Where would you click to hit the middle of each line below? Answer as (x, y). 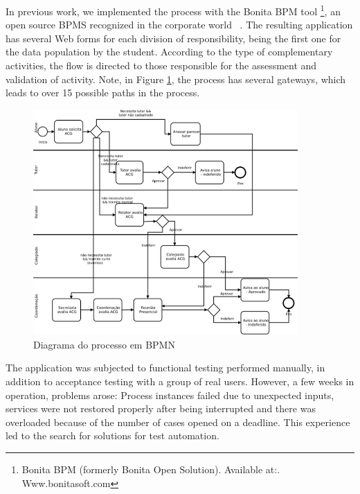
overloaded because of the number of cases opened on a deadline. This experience (178, 422)
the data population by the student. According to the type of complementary (169, 52)
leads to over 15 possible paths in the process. (103, 92)
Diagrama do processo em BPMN (104, 344)
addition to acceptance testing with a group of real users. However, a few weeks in (180, 381)
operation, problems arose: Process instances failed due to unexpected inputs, (170, 395)
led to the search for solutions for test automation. (112, 435)
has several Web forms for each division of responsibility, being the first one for (173, 38)
